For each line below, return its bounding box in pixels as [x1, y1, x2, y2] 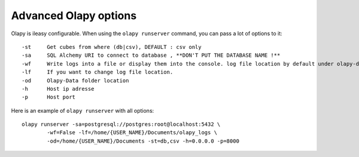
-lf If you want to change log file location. [22, 69, 174, 76]
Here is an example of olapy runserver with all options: [11, 107, 154, 114]
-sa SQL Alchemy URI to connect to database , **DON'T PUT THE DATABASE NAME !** [22, 52, 281, 59]
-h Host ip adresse [22, 85, 95, 92]
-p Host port [22, 94, 76, 101]
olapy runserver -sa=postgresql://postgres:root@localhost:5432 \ [22, 121, 221, 128]
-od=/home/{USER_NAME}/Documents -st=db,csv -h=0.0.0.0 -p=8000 [47, 137, 239, 144]
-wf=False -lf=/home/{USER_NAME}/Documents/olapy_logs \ [47, 129, 218, 136]
